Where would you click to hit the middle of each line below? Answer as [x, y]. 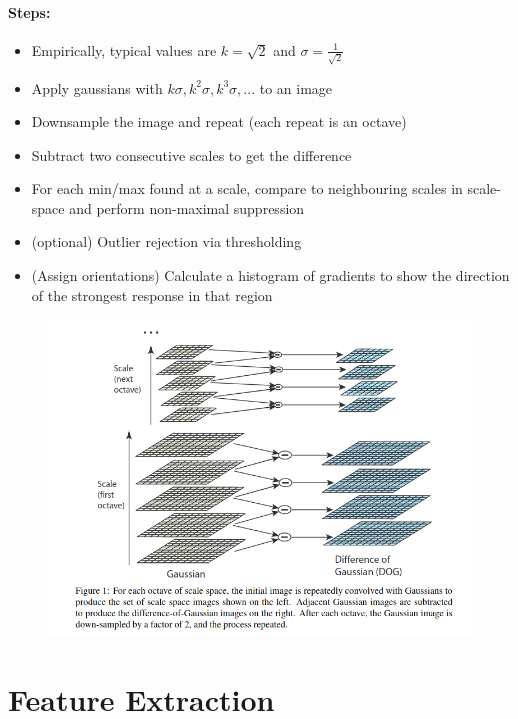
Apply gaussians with [97, 87]
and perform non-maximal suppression [187, 207]
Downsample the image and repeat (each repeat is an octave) [219, 121]
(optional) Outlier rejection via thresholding [166, 241]
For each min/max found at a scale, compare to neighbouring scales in [247, 188]
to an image [296, 87]
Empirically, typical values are [124, 49]
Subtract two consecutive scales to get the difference [191, 154]
